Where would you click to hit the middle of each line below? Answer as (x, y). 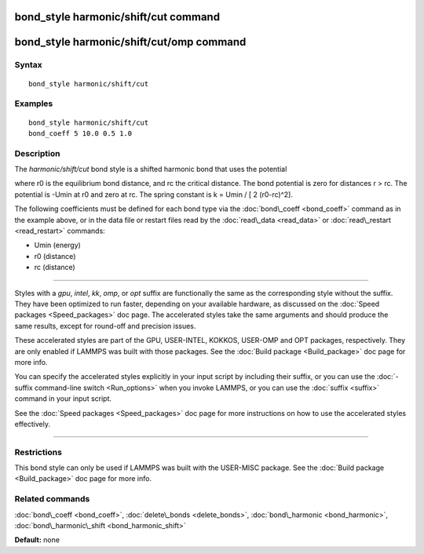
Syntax (28, 65)
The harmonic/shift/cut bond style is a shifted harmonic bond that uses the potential (151, 169)
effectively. (33, 424)
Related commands (52, 499)
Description (37, 153)
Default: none (37, 540)
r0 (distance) (55, 256)
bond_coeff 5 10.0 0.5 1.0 (80, 133)
